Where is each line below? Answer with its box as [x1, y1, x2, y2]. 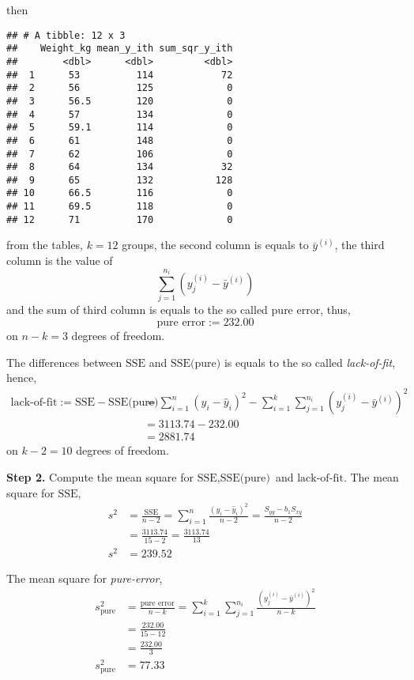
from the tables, [6, 236, 83, 253]
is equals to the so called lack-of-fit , [224, 353, 396, 370]
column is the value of [6, 252, 113, 269]
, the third [334, 236, 385, 253]
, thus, [320, 301, 351, 318]
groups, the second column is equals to [122, 236, 309, 253]
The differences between [6, 353, 122, 370]
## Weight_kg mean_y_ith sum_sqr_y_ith [6, 43, 233, 55]
